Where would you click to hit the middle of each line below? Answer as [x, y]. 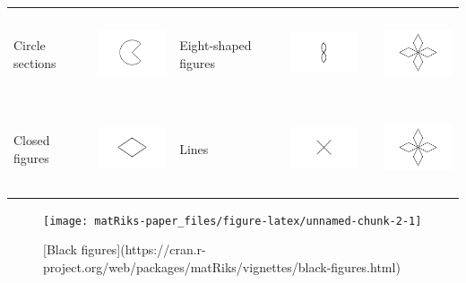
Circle [30, 45]
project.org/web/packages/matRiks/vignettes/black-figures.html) [222, 266]
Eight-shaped [216, 45]
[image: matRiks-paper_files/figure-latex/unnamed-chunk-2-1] [233, 221]
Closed [32, 140]
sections [35, 63]
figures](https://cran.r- [143, 249]
